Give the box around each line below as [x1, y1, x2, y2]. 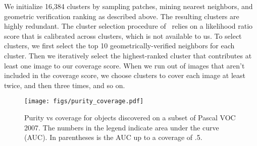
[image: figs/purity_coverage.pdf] [24, 98, 144, 105]
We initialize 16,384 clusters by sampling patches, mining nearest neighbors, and [4, 1, 253, 11]
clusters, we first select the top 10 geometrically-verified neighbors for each [4, 40, 235, 51]
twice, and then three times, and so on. [4, 80, 125, 90]
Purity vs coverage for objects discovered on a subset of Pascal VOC [24, 112, 236, 122]
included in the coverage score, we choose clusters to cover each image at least [4, 70, 245, 81]
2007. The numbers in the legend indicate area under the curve [24, 122, 219, 132]
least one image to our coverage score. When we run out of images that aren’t [4, 60, 245, 70]
